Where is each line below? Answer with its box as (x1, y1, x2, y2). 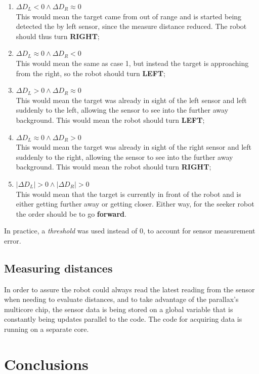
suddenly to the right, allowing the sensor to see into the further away (16, 151, 233, 162)
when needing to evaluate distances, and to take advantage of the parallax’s (4, 294, 239, 304)
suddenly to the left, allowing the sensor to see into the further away (16, 105, 229, 115)
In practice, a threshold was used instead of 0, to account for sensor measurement (4, 225, 255, 236)
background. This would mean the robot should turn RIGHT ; (16, 161, 211, 172)
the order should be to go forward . (16, 208, 126, 219)
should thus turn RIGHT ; (16, 30, 100, 41)
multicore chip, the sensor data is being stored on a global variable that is (4, 303, 233, 314)
